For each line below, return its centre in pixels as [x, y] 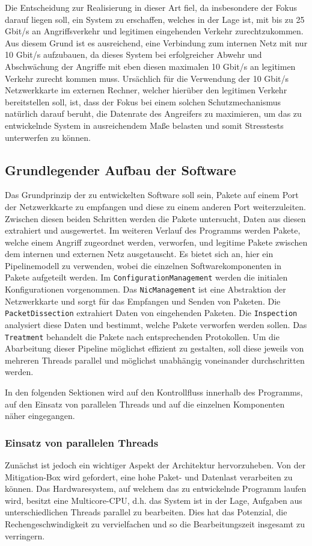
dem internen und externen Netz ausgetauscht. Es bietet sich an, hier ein [139, 254]
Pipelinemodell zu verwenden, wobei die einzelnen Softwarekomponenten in [143, 265]
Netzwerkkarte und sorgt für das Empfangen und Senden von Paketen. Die [143, 301]
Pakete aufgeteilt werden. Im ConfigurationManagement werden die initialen [146, 277]
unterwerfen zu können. [48, 137]
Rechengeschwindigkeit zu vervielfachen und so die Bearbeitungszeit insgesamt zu [155, 524]
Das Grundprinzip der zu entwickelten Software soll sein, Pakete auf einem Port [152, 195]
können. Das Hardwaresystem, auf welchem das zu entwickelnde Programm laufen [156, 489]
